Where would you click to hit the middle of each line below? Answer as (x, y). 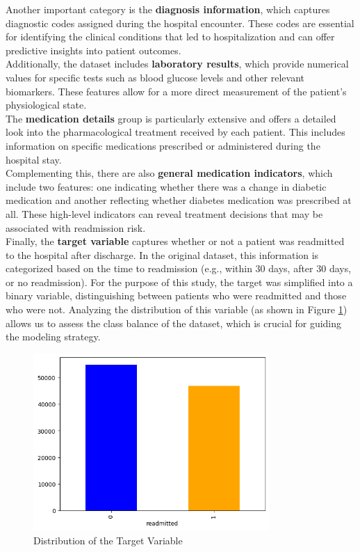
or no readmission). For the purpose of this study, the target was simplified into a (179, 282)
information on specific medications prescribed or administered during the (163, 145)
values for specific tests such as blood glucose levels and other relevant (155, 77)
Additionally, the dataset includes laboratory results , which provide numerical (177, 64)
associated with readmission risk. (76, 227)
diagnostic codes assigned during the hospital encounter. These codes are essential (180, 23)
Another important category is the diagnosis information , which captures (168, 9)
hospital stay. (34, 159)
